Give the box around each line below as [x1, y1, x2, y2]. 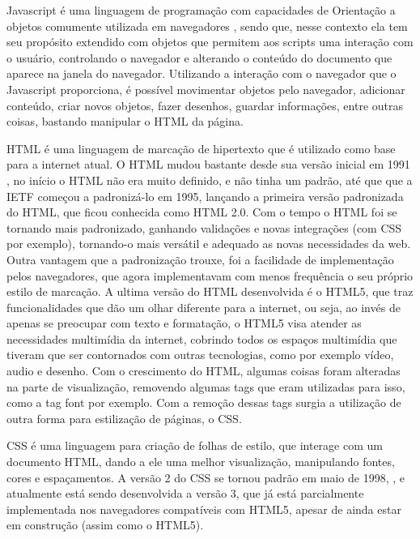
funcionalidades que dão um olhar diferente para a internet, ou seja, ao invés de [6, 298, 401, 315]
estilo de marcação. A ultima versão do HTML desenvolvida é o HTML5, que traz [6, 283, 414, 300]
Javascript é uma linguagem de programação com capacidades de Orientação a [6, 2, 396, 18]
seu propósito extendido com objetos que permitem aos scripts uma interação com [6, 33, 414, 50]
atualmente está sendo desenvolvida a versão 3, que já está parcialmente [6, 485, 364, 502]
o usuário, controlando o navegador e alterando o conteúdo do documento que [6, 49, 392, 66]
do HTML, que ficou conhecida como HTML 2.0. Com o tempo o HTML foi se [6, 203, 397, 220]
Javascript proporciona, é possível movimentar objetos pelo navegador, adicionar [6, 80, 405, 97]
